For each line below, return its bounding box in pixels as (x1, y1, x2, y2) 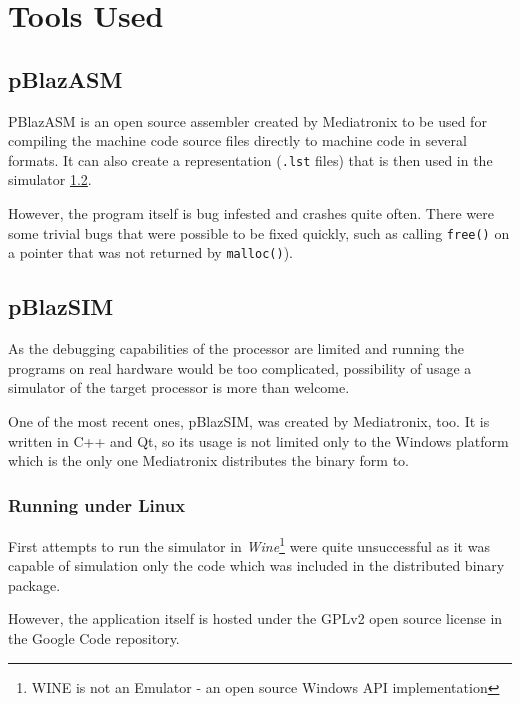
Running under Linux (8, 492, 186, 517)
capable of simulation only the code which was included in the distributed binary (8, 555, 505, 576)
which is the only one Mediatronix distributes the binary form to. (8, 450, 409, 471)
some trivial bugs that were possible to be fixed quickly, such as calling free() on (8, 222, 510, 243)
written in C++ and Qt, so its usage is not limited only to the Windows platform (8, 430, 509, 451)
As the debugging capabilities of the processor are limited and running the (8, 338, 464, 359)
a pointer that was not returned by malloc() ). (8, 242, 293, 263)
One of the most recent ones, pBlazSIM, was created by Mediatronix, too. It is (8, 410, 490, 431)
